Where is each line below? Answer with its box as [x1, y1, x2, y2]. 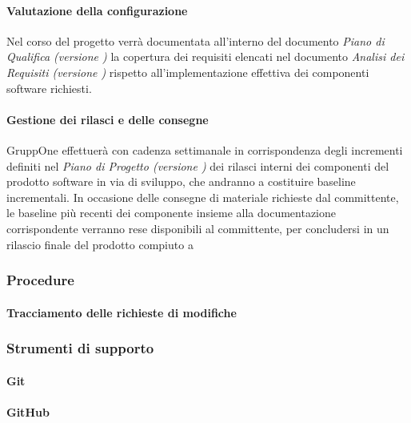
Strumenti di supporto [6, 338, 154, 358]
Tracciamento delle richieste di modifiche [6, 304, 237, 320]
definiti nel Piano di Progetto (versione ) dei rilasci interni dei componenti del [6, 157, 389, 174]
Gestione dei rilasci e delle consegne [6, 111, 209, 127]
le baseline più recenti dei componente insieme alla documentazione [6, 204, 336, 221]
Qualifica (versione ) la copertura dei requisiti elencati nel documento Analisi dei [6, 48, 405, 65]
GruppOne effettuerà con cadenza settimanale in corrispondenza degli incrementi [6, 141, 403, 158]
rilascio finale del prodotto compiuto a [6, 236, 194, 252]
